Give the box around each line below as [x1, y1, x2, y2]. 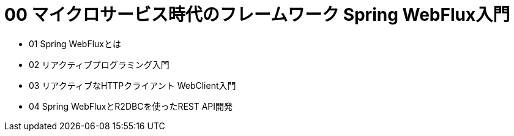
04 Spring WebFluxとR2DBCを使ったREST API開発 [29, 100, 233, 111]
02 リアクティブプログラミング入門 [29, 59, 169, 70]
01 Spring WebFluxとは [29, 38, 122, 49]
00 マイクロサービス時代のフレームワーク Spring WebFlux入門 [4, 4, 510, 25]
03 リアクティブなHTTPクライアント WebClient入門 [29, 80, 236, 91]
